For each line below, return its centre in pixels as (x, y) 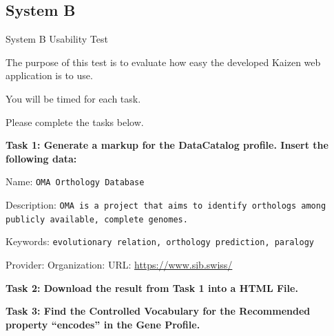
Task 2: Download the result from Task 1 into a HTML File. (152, 287)
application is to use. (49, 75)
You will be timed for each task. (73, 98)
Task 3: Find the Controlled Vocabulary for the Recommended (158, 311)
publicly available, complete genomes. (97, 219)
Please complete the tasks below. (75, 122)
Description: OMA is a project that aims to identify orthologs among (166, 205)
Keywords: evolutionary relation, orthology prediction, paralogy (160, 241)
